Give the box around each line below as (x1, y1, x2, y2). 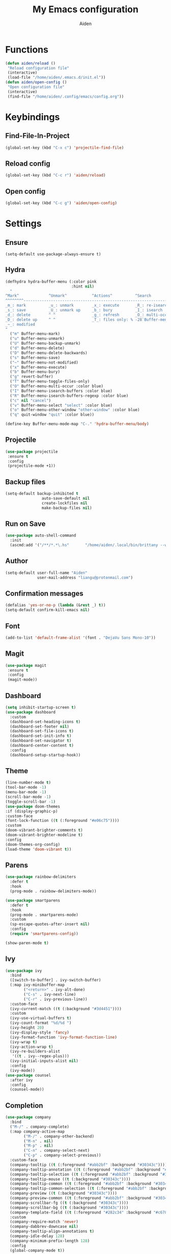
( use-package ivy (5, 968, 42, 973)
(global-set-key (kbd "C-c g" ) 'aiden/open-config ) (5, 200, 117, 206)
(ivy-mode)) (10, 1068, 36, 1073)
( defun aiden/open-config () (5, 80, 67, 85)
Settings (5, 218, 42, 230)
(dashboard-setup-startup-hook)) (10, 752, 81, 757)
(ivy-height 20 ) (10, 1025, 44, 1031)
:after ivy (10, 1078, 33, 1083)
